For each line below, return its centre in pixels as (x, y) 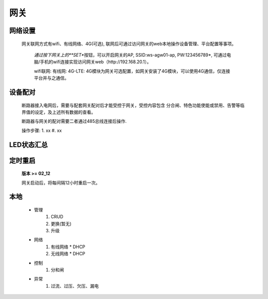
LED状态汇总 (29, 145)
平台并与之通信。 (51, 78)
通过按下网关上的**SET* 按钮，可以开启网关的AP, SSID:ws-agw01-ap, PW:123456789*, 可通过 (130, 55)
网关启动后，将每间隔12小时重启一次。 (61, 183)
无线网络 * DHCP (68, 254)
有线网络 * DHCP (68, 247)
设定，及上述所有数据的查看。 (65, 112)
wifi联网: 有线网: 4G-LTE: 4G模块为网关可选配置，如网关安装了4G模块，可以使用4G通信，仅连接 (132, 71)
